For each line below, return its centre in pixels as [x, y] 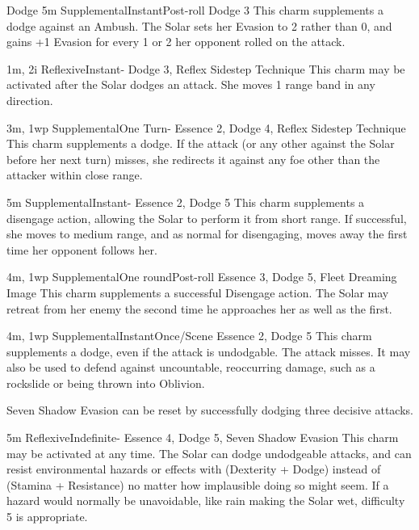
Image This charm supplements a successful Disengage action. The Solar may [198, 292]
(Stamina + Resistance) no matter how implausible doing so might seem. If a [198, 484]
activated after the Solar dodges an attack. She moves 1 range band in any [191, 84]
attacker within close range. [75, 175]
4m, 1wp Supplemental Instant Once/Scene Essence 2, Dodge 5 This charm [189, 336]
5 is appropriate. [47, 517]
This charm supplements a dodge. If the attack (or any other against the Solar [201, 143]
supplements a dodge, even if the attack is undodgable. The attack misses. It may [209, 351]
